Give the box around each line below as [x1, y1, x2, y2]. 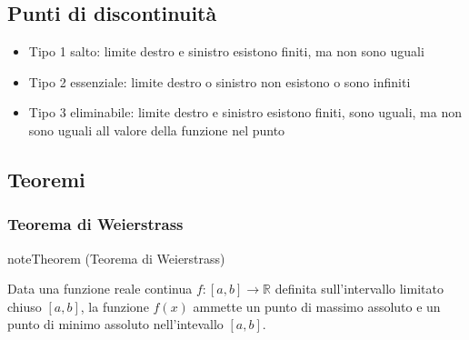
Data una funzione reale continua [7, 279, 193, 298]
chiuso [7, 296, 42, 315]
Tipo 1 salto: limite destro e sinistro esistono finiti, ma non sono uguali [28, 42, 424, 61]
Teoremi [7, 165, 85, 193]
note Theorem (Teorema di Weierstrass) [7, 248, 225, 267]
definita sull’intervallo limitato [274, 279, 444, 298]
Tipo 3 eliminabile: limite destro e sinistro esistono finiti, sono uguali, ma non [28, 103, 462, 122]
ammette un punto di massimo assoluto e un [193, 296, 441, 315]
